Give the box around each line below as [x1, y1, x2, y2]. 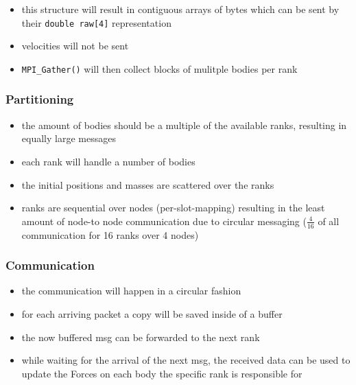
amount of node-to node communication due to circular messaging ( [21, 213, 307, 228]
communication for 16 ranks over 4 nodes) [21, 227, 199, 242]
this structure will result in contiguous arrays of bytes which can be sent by [21, 2, 340, 16]
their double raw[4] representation [21, 15, 171, 30]
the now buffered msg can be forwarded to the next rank [21, 329, 260, 344]
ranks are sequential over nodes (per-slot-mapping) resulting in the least [21, 200, 325, 215]
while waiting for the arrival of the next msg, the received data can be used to [21, 353, 351, 367]
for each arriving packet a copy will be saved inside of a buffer [21, 306, 283, 320]
